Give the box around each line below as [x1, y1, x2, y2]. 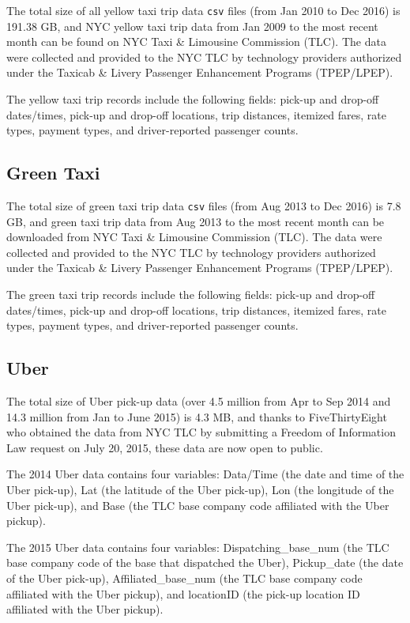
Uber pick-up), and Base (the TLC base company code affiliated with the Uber [6, 497, 389, 513]
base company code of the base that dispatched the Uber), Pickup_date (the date [6, 554, 404, 571]
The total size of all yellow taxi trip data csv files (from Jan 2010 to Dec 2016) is [6, 2, 401, 18]
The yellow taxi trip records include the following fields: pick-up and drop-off [6, 91, 379, 108]
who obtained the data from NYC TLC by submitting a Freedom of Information [6, 424, 396, 440]
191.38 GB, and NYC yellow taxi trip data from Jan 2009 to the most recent [6, 17, 378, 34]
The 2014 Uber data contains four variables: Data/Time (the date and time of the [6, 466, 404, 482]
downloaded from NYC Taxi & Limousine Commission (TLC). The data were [6, 228, 382, 245]
